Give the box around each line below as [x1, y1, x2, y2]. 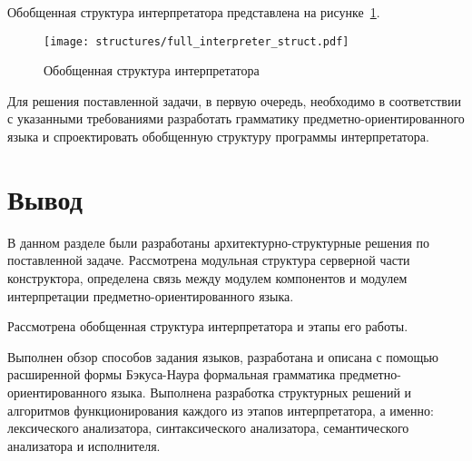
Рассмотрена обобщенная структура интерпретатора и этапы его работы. [7, 317, 408, 336]
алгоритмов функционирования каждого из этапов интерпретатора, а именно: [7, 400, 434, 419]
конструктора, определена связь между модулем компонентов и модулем [7, 268, 408, 287]
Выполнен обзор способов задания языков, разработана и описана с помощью [7, 347, 439, 366]
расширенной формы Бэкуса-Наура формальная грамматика [7, 365, 336, 384]
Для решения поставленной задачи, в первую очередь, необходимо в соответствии [7, 91, 461, 110]
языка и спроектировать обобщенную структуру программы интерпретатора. [7, 127, 429, 146]
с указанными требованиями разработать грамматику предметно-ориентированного [7, 109, 465, 128]
